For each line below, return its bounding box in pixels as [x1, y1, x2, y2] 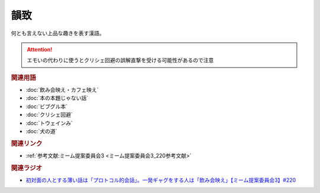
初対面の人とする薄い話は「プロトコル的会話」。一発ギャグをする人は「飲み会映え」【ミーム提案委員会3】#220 [25, 176, 296, 184]
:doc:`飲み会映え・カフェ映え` [25, 86, 99, 93]
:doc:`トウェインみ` [25, 119, 73, 127]
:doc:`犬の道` [25, 127, 57, 134]
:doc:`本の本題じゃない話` [25, 95, 89, 102]
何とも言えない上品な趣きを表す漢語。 [11, 30, 105, 37]
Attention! [27, 46, 53, 53]
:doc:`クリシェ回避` [25, 111, 73, 118]
